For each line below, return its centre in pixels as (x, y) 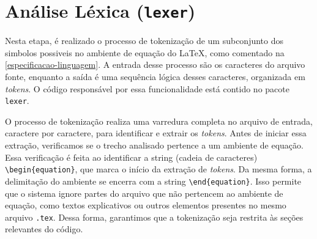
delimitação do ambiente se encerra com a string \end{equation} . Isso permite (153, 181)
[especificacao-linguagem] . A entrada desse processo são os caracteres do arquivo (155, 64)
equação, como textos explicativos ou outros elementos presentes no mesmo (146, 205)
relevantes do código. (44, 229)
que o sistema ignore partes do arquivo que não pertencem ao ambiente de (144, 193)
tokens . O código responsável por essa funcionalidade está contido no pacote (147, 88)
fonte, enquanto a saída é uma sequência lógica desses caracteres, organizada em (155, 77)
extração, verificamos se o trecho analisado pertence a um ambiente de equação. (154, 145)
